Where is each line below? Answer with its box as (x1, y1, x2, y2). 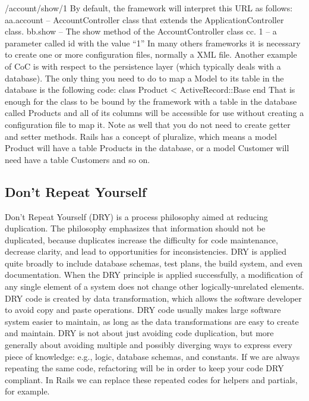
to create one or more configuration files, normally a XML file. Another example (5, 48, 297, 61)
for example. (5, 385, 50, 397)
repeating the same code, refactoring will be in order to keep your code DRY (5, 362, 284, 374)
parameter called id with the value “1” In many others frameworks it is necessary (5, 36, 301, 49)
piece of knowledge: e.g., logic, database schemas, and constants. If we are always (5, 350, 300, 362)
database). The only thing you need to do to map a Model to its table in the (5, 71, 284, 84)
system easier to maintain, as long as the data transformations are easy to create (5, 315, 299, 327)
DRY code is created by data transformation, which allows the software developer (5, 292, 302, 304)
